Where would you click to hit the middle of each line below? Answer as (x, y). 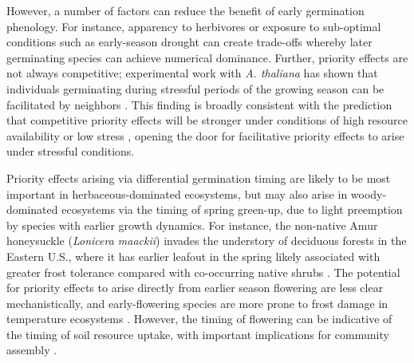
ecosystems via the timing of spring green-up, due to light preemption (232, 209)
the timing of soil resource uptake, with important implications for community (198, 334)
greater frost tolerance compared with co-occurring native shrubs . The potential (203, 272)
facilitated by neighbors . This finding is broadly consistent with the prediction (199, 104)
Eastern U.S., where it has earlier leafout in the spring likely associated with (193, 256)
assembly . (32, 350)
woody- (369, 193)
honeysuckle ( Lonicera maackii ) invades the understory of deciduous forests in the (207, 241)
